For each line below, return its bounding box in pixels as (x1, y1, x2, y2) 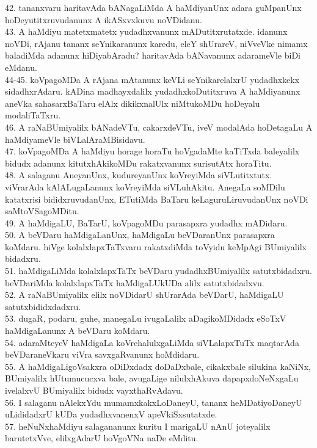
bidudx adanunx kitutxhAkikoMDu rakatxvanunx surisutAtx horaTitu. (5, 156, 272, 169)
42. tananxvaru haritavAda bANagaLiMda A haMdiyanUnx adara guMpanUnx (5, 1, 302, 13)
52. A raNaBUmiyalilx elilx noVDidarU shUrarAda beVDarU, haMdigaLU (5, 288, 284, 301)
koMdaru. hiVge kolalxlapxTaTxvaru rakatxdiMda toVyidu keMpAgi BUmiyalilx (5, 240, 307, 253)
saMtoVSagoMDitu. (5, 204, 79, 217)
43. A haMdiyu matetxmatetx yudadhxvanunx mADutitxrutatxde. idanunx (5, 25, 288, 38)
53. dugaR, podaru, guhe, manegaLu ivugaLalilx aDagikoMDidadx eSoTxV (5, 312, 286, 325)
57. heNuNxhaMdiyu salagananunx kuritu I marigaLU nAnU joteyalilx (5, 419, 271, 432)
